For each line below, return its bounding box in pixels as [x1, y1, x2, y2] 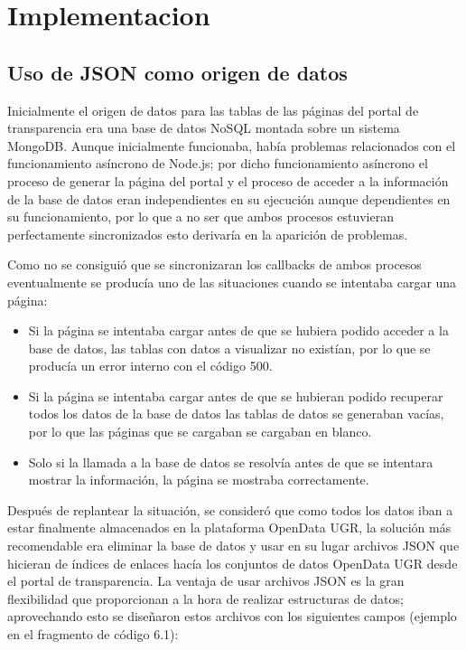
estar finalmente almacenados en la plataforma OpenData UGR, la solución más [7, 518, 452, 537]
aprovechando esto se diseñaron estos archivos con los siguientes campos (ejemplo [7, 607, 457, 626]
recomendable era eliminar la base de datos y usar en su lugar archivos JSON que [7, 536, 460, 555]
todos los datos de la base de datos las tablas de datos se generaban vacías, [28, 404, 444, 423]
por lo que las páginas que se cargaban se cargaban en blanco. [28, 422, 372, 441]
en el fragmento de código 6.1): [7, 625, 179, 644]
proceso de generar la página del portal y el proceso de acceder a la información [7, 171, 449, 190]
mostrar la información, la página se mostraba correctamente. [28, 470, 369, 489]
